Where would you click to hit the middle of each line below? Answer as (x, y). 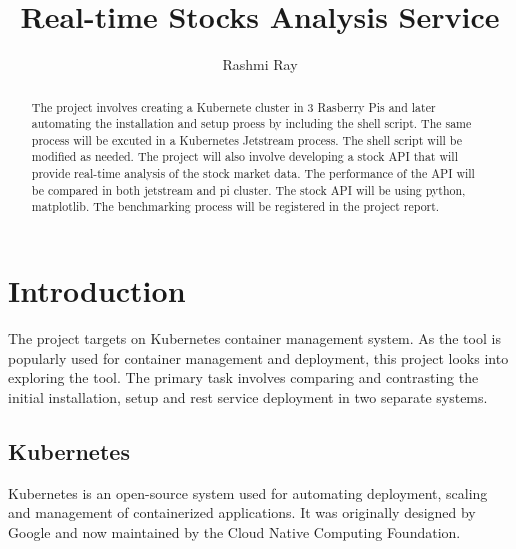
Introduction (97, 290)
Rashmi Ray (260, 64)
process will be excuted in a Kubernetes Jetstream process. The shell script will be (246, 139)
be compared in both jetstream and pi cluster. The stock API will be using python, (248, 189)
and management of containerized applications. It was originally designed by (242, 512)
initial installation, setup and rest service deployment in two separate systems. (248, 396)
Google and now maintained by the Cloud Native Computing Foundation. (234, 531)
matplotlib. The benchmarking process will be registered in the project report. (235, 206)
